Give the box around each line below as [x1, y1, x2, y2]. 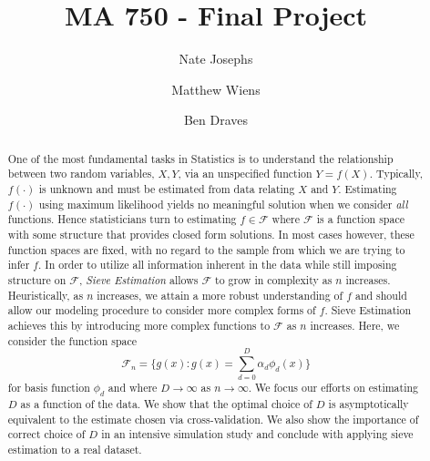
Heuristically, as [7, 287, 84, 302]
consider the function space [7, 333, 137, 348]
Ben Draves [183, 110, 249, 129]
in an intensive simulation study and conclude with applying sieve [101, 426, 414, 442]
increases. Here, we [310, 317, 400, 333]
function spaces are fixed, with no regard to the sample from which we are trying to [7, 241, 405, 257]
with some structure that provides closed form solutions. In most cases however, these [7, 226, 415, 241]
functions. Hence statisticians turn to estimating [7, 211, 237, 227]
